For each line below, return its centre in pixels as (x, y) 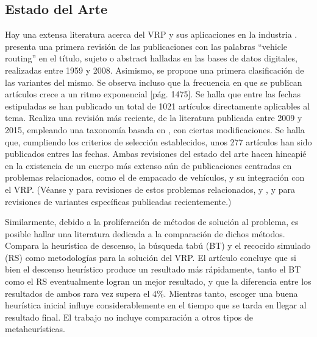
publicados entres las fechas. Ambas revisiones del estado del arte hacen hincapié (156, 154)
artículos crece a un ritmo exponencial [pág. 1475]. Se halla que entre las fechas (153, 94)
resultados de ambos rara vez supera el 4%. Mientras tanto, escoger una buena (151, 293)
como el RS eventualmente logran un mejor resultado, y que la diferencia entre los (158, 281)
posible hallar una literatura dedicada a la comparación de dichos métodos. (145, 233)
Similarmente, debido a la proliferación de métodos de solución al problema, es (152, 222)
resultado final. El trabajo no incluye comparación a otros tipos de (129, 317)
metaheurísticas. (35, 329)
